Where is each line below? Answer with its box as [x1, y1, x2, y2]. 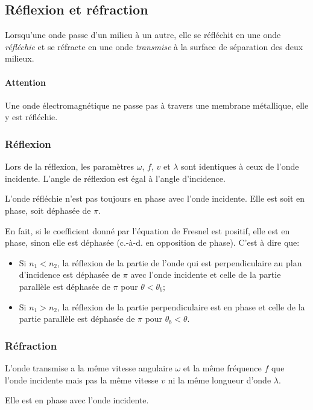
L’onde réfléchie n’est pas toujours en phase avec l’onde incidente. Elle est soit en [5, 192, 305, 205]
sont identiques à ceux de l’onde [181, 160, 299, 173]
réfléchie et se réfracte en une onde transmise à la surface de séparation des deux [5, 40, 303, 53]
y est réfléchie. [5, 111, 58, 123]
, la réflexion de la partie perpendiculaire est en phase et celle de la [57, 300, 305, 313]
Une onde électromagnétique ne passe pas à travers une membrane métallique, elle [5, 98, 309, 111]
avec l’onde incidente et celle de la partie [130, 268, 281, 281]
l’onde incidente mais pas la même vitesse [5, 373, 159, 386]
